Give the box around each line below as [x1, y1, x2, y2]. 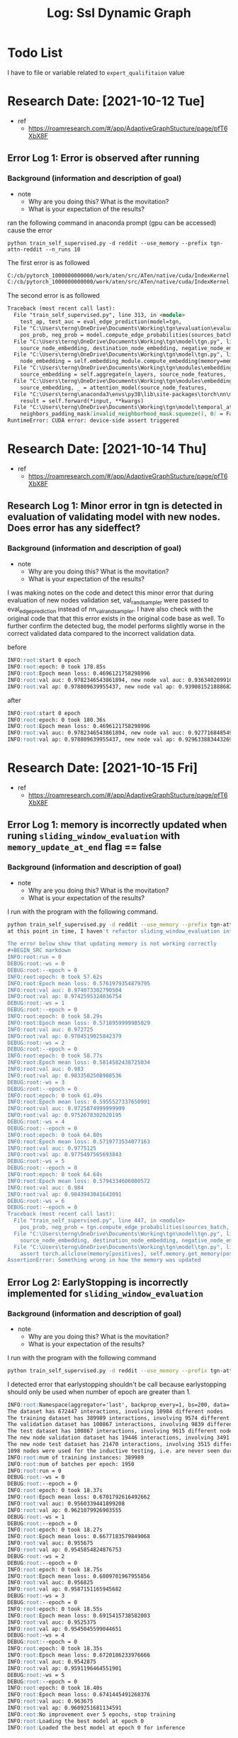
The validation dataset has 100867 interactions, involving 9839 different [7, 1421, 236, 1428]
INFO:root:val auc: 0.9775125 [7, 1145, 97, 1152]
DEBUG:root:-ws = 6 [7, 1197, 65, 1204]
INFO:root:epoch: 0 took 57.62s [7, 973, 103, 980]
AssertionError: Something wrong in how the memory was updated [7, 1257, 201, 1264]
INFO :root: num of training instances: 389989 [7, 1454, 144, 1461]
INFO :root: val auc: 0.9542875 [7, 1658, 97, 1665]
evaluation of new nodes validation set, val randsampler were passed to [7, 595, 209, 606]
